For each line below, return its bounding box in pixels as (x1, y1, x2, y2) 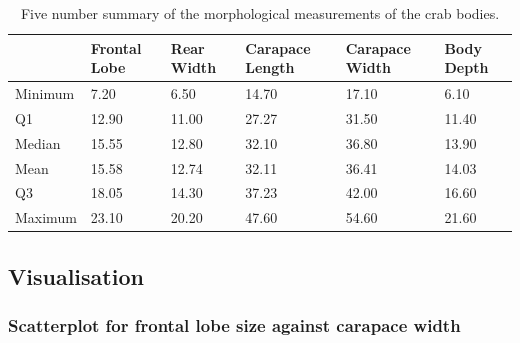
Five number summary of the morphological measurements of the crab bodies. (20, 3, 500, 23)
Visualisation (8, 260, 144, 291)
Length (245, 57, 295, 78)
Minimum (15, 83, 75, 104)
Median (15, 132, 61, 153)
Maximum (15, 207, 77, 228)
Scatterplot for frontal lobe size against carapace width (8, 313, 461, 338)
